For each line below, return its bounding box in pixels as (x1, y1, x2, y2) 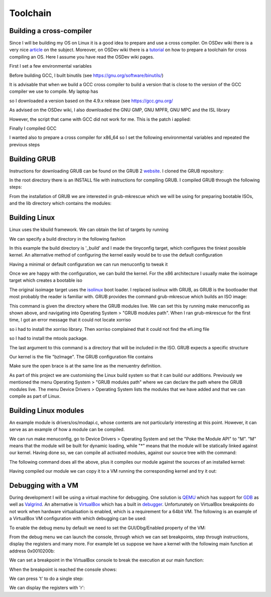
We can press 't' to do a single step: (9, 575, 84, 581)
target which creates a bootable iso (9, 277, 83, 283)
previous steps (9, 141, 40, 147)
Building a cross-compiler (9, 27, 92, 35)
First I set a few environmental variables (9, 63, 92, 69)
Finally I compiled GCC (9, 125, 57, 131)
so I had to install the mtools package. (9, 335, 88, 341)
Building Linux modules (9, 406, 84, 415)
